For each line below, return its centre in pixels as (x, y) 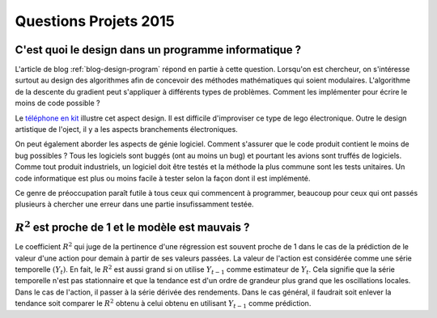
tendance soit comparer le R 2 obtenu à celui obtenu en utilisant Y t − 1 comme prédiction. (163, 304)
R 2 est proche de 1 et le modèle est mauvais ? (132, 227)
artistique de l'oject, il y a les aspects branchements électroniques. (126, 129)
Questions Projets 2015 (95, 21)
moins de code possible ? (57, 103)
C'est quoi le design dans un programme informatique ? (158, 50)
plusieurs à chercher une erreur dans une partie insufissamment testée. (134, 204)
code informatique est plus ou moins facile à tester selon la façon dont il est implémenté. (163, 178)
